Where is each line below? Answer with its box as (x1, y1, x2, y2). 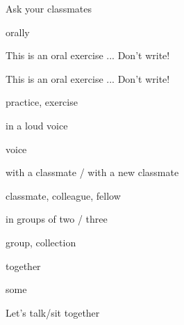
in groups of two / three (6, 212, 108, 226)
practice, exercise (6, 95, 78, 109)
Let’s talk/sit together (6, 305, 100, 319)
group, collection (6, 235, 76, 249)
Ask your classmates (6, 1, 92, 15)
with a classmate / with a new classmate (6, 165, 179, 180)
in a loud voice (6, 118, 68, 132)
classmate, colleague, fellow (6, 188, 121, 203)
